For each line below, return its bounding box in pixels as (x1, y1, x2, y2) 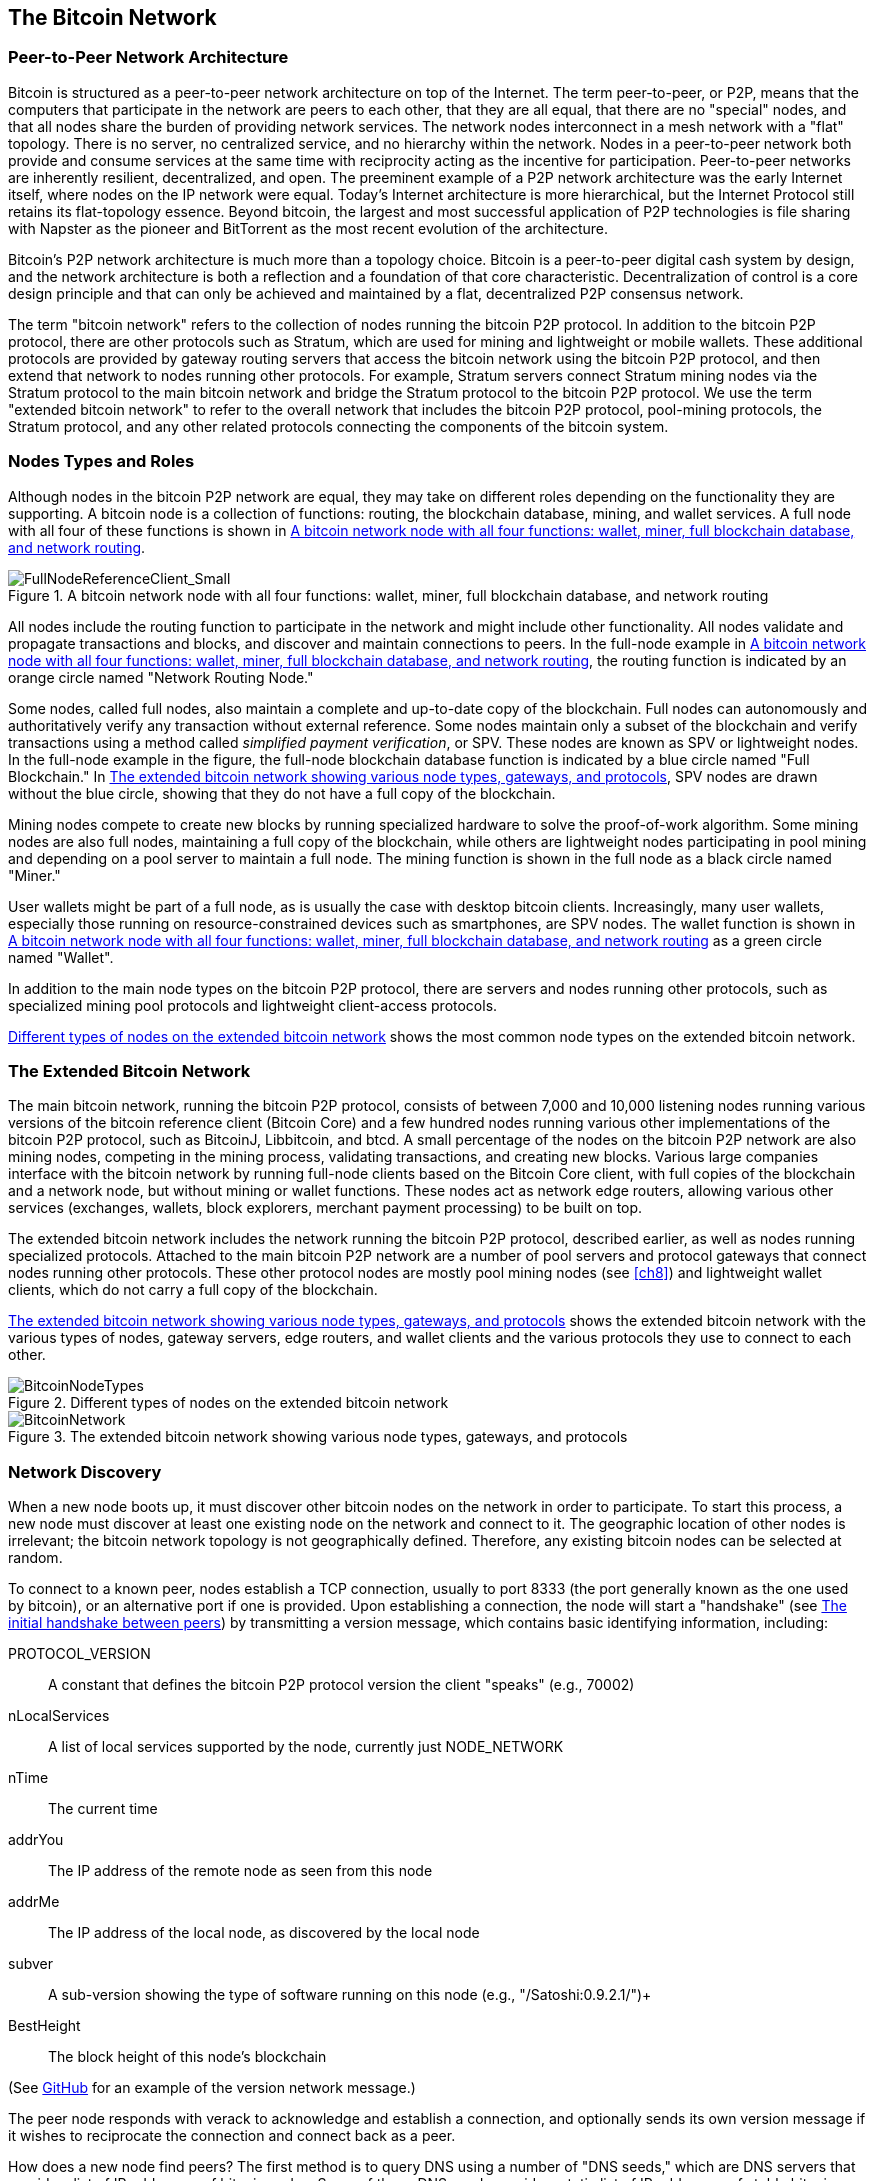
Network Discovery (8, 1461, 162, 1482)
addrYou (8, 1831, 64, 1849)
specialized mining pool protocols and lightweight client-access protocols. (8, 996, 498, 1014)
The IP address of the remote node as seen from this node (48, 1862, 433, 1880)
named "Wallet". (8, 948, 114, 966)
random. (8, 1549, 63, 1567)
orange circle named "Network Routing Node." (8, 668, 314, 686)
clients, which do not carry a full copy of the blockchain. (8, 1281, 378, 1299)
